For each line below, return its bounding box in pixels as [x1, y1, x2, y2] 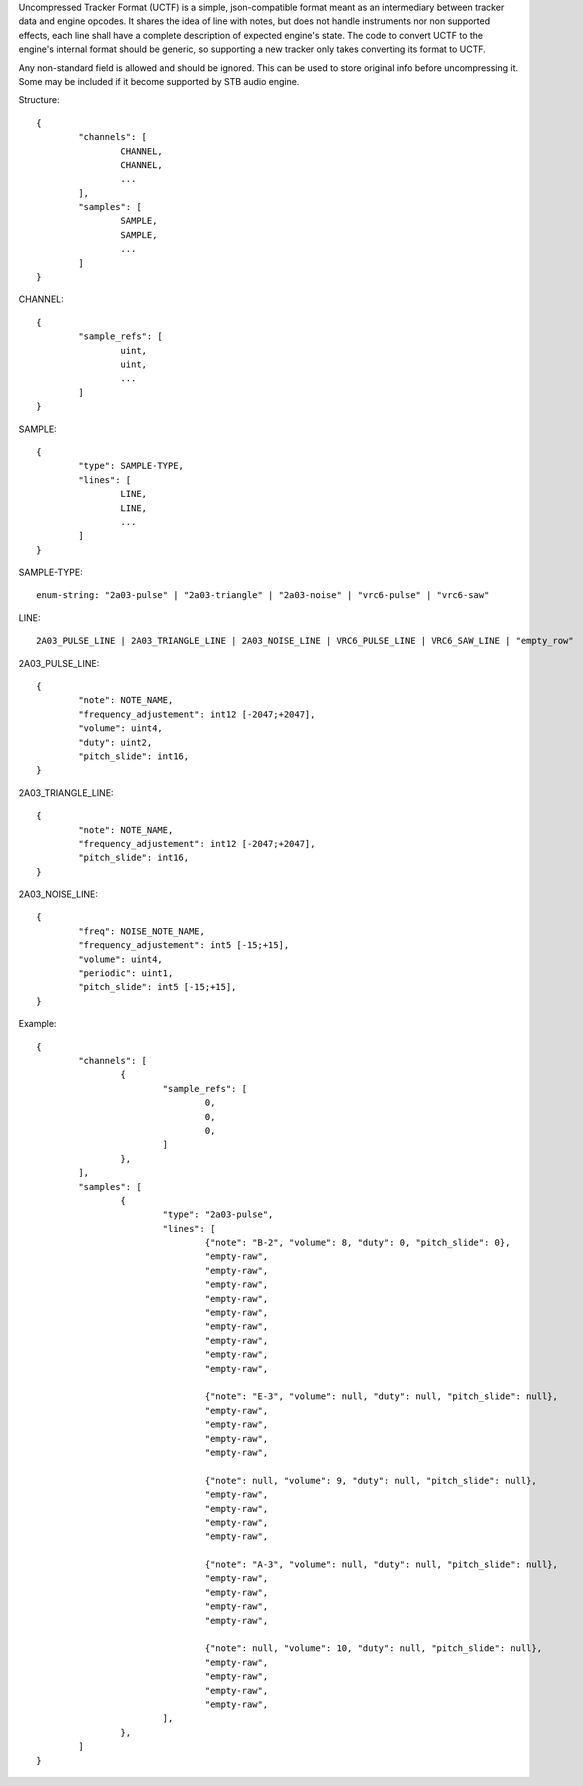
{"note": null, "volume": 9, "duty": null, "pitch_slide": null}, [204, 1475, 537, 1486]
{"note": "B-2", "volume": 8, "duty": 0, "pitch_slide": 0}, [204, 1237, 511, 1249]
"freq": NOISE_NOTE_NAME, [78, 925, 205, 937]
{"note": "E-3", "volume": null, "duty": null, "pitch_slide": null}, [204, 1391, 559, 1402]
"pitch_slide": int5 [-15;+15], [78, 981, 237, 993]
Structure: [18, 94, 60, 106]
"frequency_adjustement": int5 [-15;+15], [78, 940, 290, 951]
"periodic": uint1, [78, 968, 174, 979]
